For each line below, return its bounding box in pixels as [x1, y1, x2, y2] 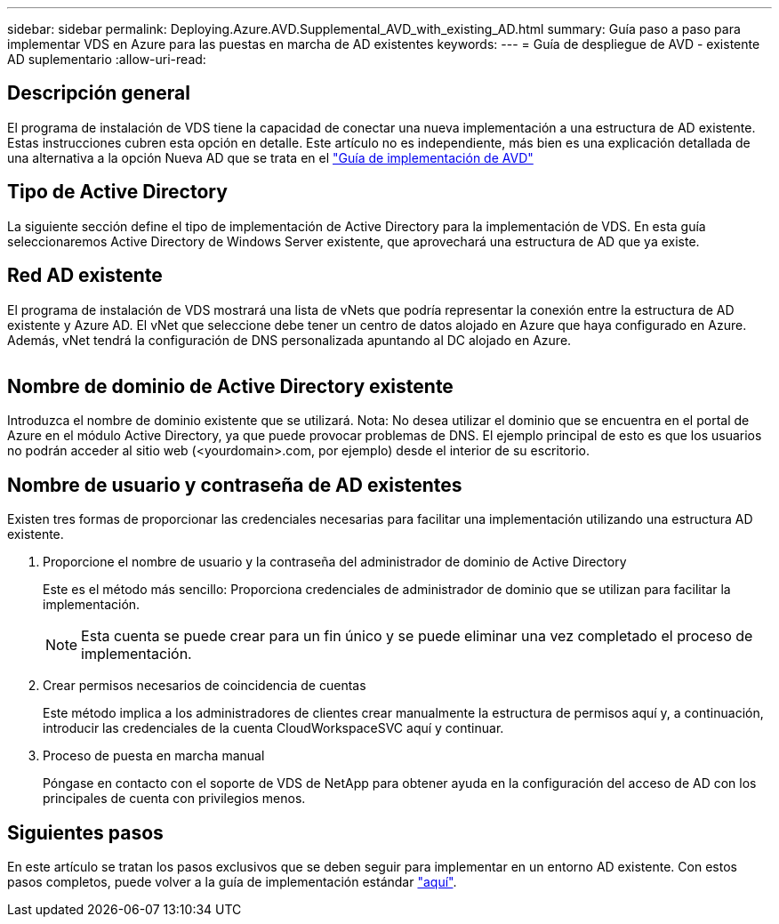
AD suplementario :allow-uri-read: [7, 52, 206, 67]
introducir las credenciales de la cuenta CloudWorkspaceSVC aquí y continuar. [43, 720, 504, 736]
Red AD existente [7, 264, 163, 287]
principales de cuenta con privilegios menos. [43, 791, 306, 807]
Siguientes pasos [7, 821, 164, 844]
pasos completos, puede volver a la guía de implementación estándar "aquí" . [7, 874, 457, 890]
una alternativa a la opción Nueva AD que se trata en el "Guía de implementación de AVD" [7, 149, 534, 165]
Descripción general [7, 82, 190, 105]
